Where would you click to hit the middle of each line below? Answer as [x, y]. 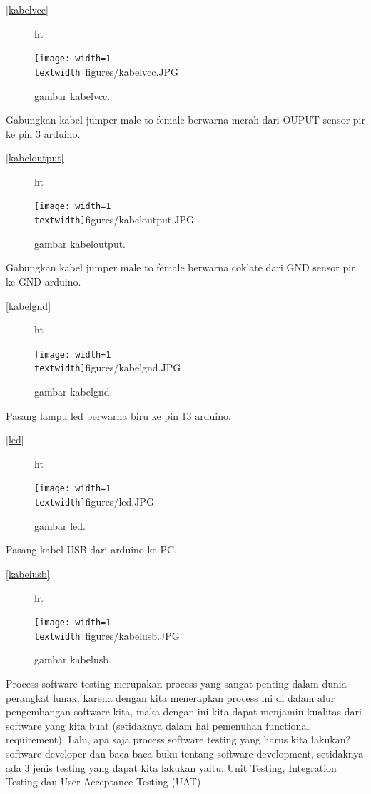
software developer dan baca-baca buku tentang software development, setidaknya [185, 753]
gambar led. [60, 525]
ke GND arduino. [44, 281]
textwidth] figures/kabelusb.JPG [107, 635]
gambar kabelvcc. [72, 95]
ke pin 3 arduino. [43, 133]
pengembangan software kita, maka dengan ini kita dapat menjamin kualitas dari [184, 712]
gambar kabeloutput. [80, 243]
